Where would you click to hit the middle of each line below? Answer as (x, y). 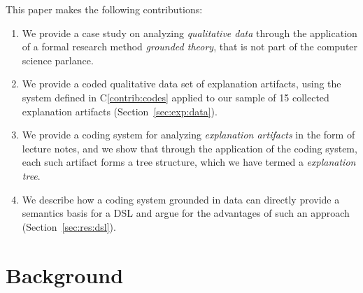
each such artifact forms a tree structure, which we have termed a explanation (189, 162)
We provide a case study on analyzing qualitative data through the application (190, 33)
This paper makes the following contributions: (104, 9)
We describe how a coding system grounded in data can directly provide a (181, 199)
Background (65, 274)
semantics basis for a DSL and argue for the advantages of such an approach (186, 213)
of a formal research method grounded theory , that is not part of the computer (190, 47)
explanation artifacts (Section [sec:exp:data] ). (120, 111)
